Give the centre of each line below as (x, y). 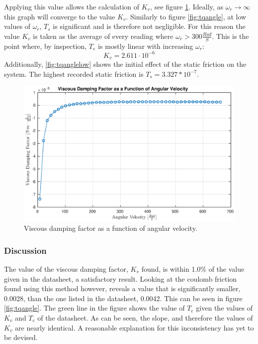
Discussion (25, 250)
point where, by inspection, (45, 46)
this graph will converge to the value (60, 16)
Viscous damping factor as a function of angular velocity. (111, 228)
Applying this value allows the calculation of (72, 6)
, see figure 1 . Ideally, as (187, 6)
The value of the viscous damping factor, (66, 268)
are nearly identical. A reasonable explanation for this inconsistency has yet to (134, 327)
